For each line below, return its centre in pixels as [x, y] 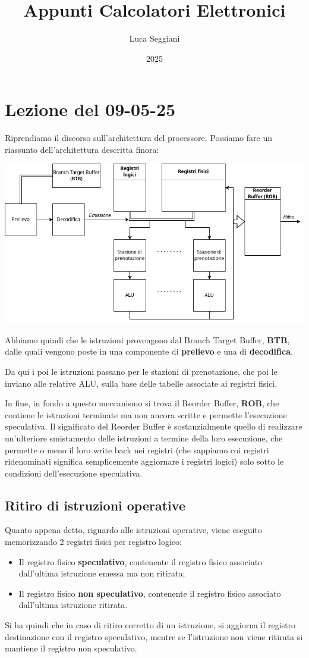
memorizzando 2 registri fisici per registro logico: [93, 542]
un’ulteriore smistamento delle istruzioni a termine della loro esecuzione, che [144, 438]
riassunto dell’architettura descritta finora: [82, 149]
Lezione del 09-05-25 [90, 109]
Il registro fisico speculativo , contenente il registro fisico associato [141, 561]
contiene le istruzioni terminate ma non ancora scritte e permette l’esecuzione [146, 414]
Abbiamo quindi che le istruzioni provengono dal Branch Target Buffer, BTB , [147, 339]
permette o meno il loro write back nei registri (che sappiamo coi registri [137, 449]
